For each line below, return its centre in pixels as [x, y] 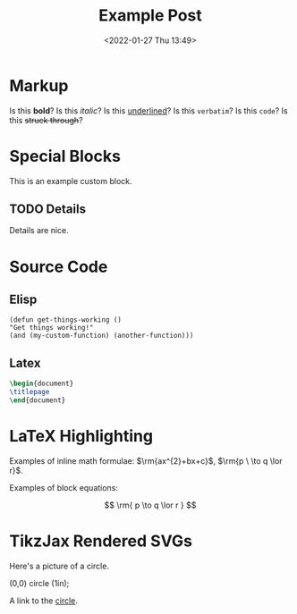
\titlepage [30, 392]
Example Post [150, 16]
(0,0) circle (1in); [39, 583]
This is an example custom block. [71, 181]
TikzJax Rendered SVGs [101, 541]
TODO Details [48, 210]
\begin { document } [42, 384]
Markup [39, 85]
